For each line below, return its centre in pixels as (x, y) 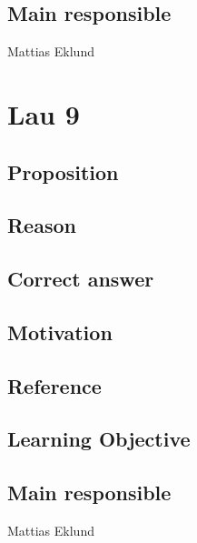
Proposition (63, 171)
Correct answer (81, 279)
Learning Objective (99, 439)
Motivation (60, 332)
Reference (54, 385)
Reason (42, 225)
